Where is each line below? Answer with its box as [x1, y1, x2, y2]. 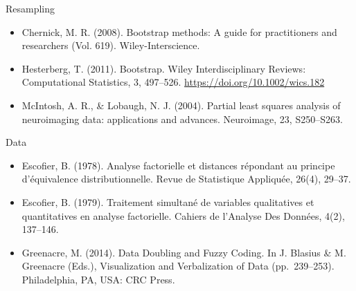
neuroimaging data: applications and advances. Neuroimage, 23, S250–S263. [21, 111, 343, 126]
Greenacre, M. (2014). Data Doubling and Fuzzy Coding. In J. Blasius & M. [21, 245, 346, 259]
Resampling [6, 1, 55, 15]
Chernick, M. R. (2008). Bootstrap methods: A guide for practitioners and [21, 24, 337, 39]
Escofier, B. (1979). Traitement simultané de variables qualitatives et [21, 194, 314, 209]
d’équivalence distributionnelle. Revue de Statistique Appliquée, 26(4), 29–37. [21, 171, 351, 186]
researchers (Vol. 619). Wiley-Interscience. [21, 38, 200, 53]
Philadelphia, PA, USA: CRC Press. [21, 272, 175, 286]
